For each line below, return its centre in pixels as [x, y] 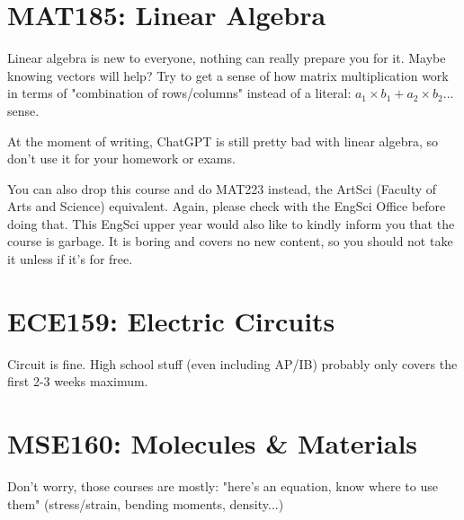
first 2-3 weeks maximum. [78, 381]
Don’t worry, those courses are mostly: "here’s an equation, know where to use [223, 486]
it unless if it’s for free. [70, 259]
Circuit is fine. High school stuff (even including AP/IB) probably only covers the [232, 363]
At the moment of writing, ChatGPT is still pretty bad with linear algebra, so [223, 141]
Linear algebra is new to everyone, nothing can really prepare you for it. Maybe [227, 58]
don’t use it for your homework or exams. [121, 159]
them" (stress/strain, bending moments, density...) [146, 503]
